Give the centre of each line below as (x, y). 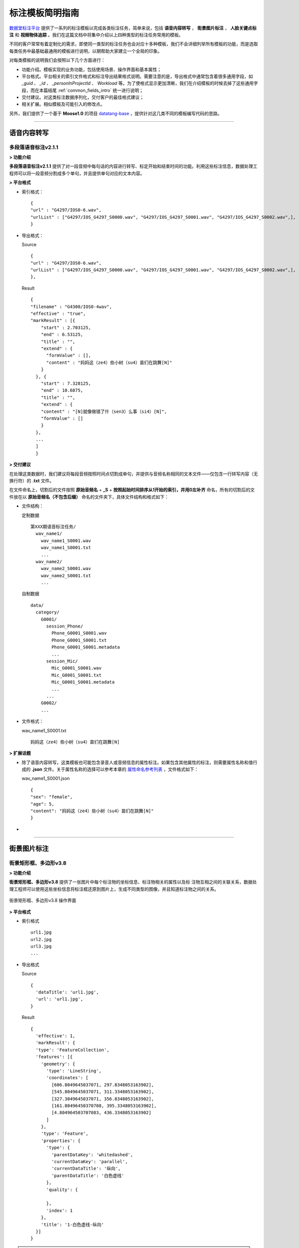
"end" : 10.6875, (62, 390)
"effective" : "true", (58, 314)
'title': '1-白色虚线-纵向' (72, 1225)
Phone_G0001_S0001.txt (79, 640)
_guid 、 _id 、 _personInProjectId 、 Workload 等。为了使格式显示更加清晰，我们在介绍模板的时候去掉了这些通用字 (140, 83)
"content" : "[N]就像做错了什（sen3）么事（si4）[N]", (104, 411)
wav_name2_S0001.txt (66, 576)
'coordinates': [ (67, 1078)
